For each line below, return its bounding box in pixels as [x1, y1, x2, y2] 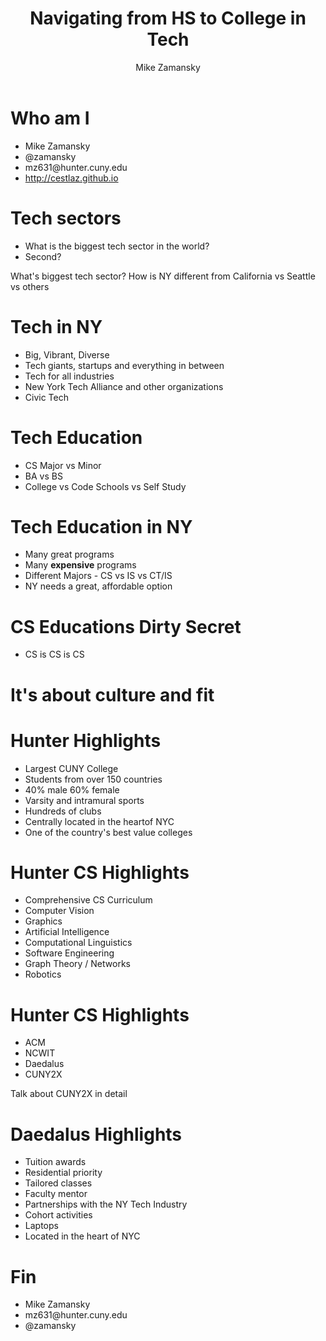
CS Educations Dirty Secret [10, 615, 242, 638]
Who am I [10, 107, 90, 129]
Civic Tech [24, 391, 69, 403]
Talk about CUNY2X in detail [10, 1088, 128, 1100]
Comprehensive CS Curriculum [24, 894, 153, 906]
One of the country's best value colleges [24, 826, 193, 838]
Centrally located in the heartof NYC [24, 815, 175, 827]
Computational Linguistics [24, 937, 133, 949]
